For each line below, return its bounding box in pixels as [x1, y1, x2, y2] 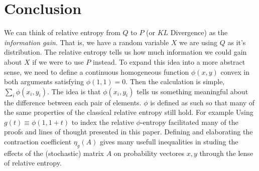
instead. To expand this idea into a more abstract [93, 56, 245, 67]
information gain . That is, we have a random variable [4, 37, 169, 47]
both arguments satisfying [4, 76, 84, 87]
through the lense [199, 147, 253, 158]
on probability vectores [113, 147, 184, 158]
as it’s [227, 37, 246, 47]
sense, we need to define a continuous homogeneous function [4, 66, 189, 77]
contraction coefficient [4, 136, 72, 147]
